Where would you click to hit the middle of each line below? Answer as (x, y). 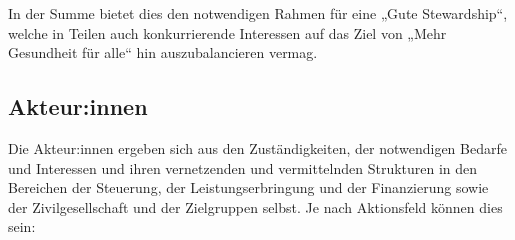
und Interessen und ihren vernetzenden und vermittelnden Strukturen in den (243, 167)
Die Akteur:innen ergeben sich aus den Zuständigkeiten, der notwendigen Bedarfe (257, 147)
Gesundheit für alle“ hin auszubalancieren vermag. (163, 52)
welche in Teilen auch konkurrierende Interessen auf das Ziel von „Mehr (227, 32)
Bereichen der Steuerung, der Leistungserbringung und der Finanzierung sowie (248, 187)
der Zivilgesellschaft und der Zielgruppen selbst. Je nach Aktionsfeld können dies (255, 206)
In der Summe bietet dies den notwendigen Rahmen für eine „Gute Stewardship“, (258, 13)
